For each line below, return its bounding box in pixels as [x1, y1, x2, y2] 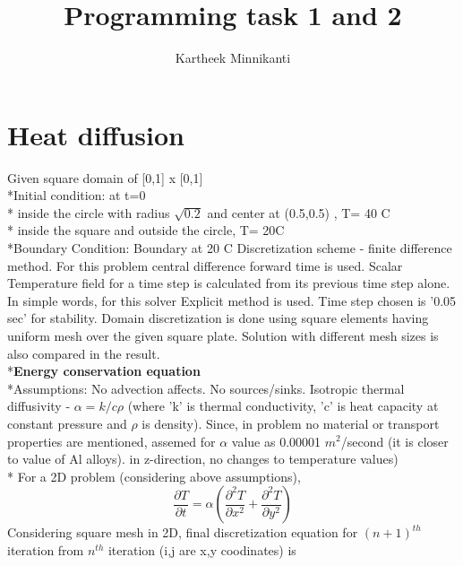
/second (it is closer [340, 431, 449, 450]
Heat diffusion [7, 116, 184, 152]
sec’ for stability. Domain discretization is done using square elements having [7, 309, 429, 327]
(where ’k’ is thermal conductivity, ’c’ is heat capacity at [127, 396, 439, 415]
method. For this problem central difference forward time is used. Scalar [7, 256, 403, 274]
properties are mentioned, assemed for [7, 431, 216, 450]
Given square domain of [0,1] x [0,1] [7, 168, 203, 187]
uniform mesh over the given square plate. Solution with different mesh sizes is [7, 327, 439, 344]
